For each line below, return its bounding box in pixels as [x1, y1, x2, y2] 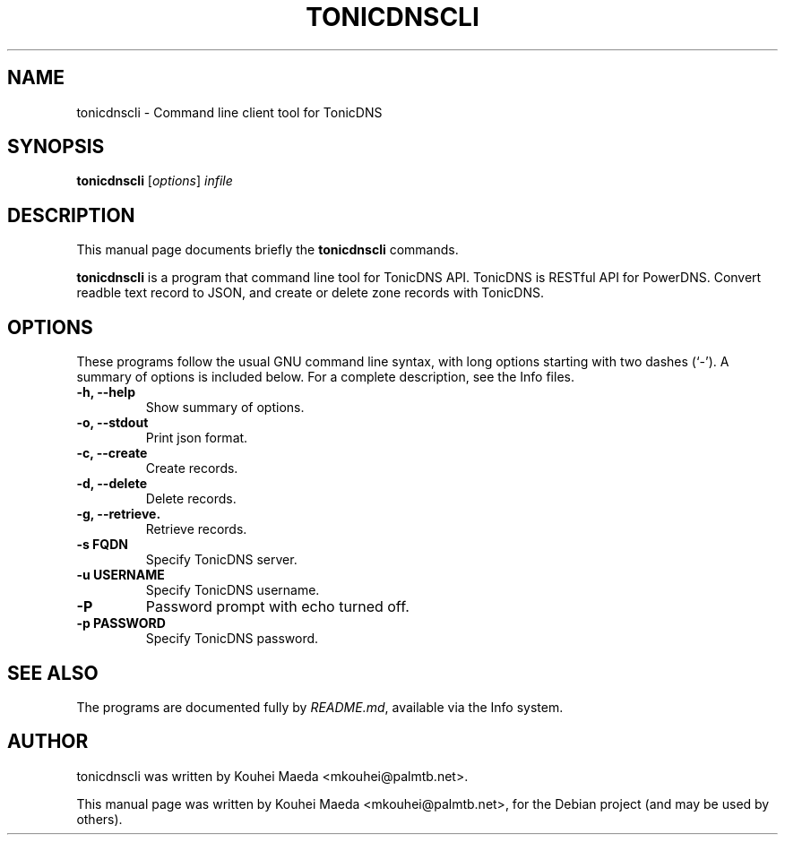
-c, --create [76, 445, 148, 461]
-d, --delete [76, 476, 148, 492]
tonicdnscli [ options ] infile [76, 173, 233, 189]
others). [76, 811, 123, 827]
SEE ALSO [7, 661, 99, 684]
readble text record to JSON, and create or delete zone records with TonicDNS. [76, 285, 545, 301]
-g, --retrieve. [76, 506, 161, 522]
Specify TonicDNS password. [145, 631, 319, 647]
